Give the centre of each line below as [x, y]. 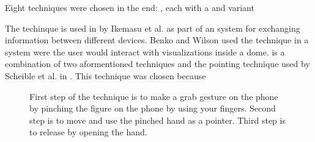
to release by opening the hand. [88, 132]
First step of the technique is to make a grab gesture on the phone [154, 96]
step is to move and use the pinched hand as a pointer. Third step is [157, 120]
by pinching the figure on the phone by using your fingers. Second [153, 108]
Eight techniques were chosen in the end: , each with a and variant [130, 7]
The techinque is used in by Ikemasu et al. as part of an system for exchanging [153, 28]
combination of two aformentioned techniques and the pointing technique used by [157, 64]
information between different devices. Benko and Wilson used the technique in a [157, 40]
